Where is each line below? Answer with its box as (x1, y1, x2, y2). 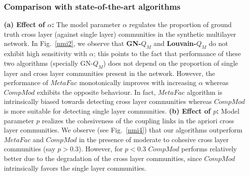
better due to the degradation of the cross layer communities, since (4, 153, 202, 163)
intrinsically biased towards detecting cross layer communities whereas (4, 96, 212, 106)
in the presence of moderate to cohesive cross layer (79, 134, 229, 144)
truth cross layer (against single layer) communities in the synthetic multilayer (4, 29, 236, 39)
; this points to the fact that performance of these (93, 48, 241, 59)
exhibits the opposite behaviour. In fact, (37, 87, 156, 97)
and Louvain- (153, 38, 196, 48)
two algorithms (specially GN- (4, 58, 93, 68)
